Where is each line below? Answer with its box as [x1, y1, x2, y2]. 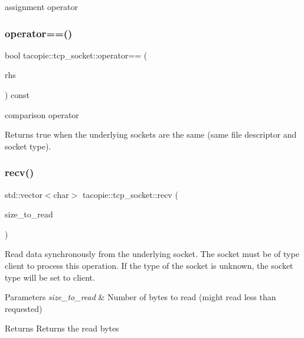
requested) [5, 302, 43, 314]
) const [5, 89, 30, 100]
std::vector [5, 188, 43, 200]
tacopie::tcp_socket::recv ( [82, 188, 178, 200]
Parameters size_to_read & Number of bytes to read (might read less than [5, 291, 276, 303]
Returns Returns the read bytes [5, 322, 119, 334]
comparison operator [5, 108, 79, 121]
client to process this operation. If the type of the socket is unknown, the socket [5, 259, 293, 271]
